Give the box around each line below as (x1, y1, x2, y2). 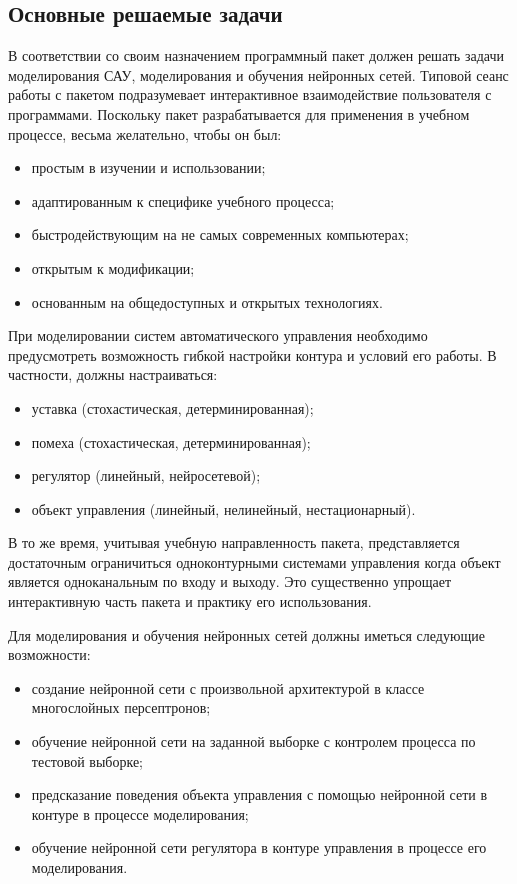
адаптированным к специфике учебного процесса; (31, 190, 335, 211)
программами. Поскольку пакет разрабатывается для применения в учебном (8, 103, 470, 124)
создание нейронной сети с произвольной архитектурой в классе (31, 677, 425, 698)
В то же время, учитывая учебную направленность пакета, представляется (8, 532, 460, 553)
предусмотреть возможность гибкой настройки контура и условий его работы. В (8, 344, 497, 365)
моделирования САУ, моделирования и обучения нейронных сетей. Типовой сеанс (8, 64, 509, 85)
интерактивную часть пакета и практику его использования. (8, 591, 372, 612)
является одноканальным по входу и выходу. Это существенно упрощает (8, 571, 452, 592)
